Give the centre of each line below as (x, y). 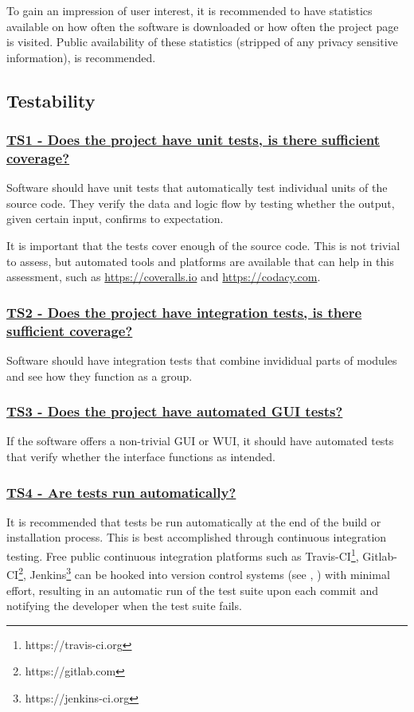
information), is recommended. (81, 57)
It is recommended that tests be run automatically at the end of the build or (194, 521)
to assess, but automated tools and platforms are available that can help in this (200, 261)
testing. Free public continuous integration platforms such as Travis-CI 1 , (183, 555)
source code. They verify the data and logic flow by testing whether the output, (201, 203)
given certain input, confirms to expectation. (115, 219)
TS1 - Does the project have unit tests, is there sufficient (193, 140)
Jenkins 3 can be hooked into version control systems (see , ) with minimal (210, 573)
